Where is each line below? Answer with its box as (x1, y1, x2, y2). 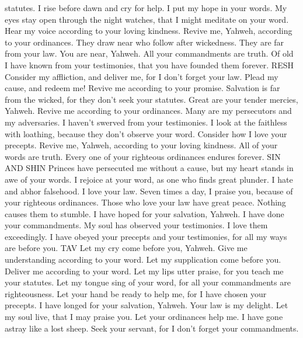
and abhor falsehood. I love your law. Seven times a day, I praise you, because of (5, 184, 293, 197)
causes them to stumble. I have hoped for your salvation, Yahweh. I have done (5, 207, 284, 219)
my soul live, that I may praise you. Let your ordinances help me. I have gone (5, 311, 283, 323)
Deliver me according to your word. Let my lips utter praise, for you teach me (5, 264, 284, 277)
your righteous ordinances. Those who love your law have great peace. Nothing (5, 196, 286, 208)
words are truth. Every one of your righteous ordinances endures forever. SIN (5, 150, 281, 162)
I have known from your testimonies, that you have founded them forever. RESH (5, 58, 294, 71)
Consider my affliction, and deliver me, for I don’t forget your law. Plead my (5, 70, 278, 82)
